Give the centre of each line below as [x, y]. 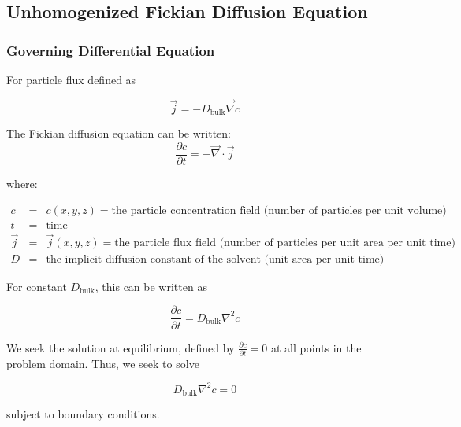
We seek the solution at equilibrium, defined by [121, 347]
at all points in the [316, 347]
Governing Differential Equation [111, 50]
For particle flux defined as [71, 79]
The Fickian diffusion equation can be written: [119, 133]
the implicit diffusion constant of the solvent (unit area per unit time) [215, 259]
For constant [37, 286]
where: [22, 183]
